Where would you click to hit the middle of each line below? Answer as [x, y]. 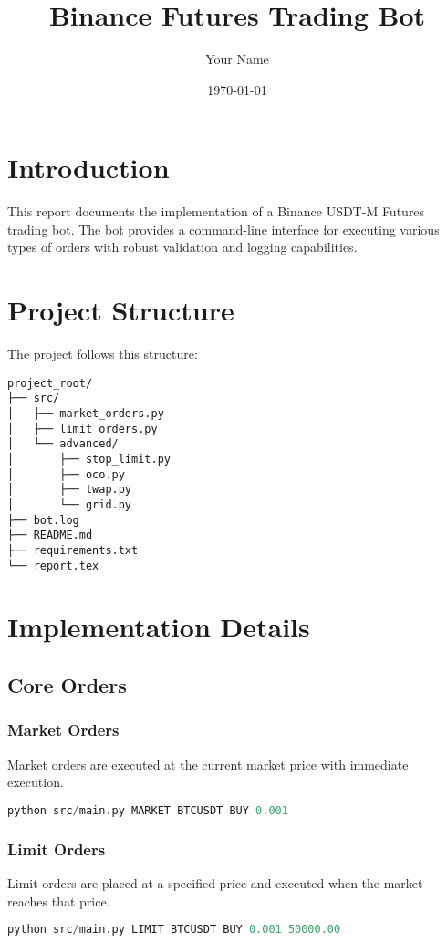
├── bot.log [43, 520]
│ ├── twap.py [70, 490]
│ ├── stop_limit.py [89, 460]
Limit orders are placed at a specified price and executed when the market [215, 882]
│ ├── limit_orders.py [83, 429]
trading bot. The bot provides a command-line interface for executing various [223, 229]
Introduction [88, 168]
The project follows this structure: [103, 354]
